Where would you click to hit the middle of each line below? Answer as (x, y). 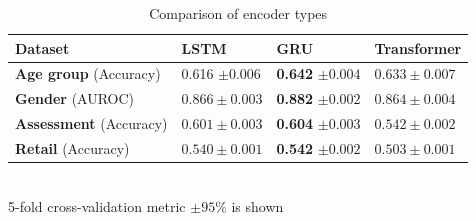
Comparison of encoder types (238, 13)
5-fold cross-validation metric (97, 205)
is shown (257, 205)
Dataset (42, 47)
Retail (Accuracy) (72, 147)
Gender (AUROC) (75, 98)
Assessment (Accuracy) (91, 123)
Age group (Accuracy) (88, 73)
